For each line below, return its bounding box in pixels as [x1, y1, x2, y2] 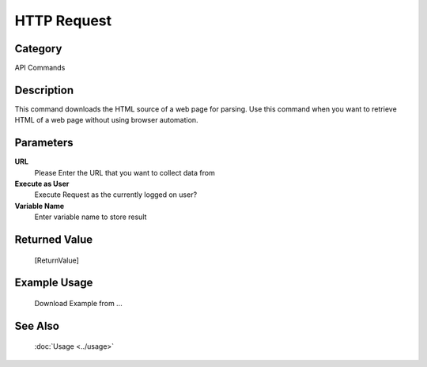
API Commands [14, 63, 66, 73]
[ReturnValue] [34, 255, 79, 265]
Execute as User [14, 179, 70, 189]
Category [14, 42, 62, 55]
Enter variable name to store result [34, 212, 147, 221]
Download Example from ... [34, 299, 123, 308]
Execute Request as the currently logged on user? [34, 190, 198, 199]
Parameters [14, 136, 74, 149]
